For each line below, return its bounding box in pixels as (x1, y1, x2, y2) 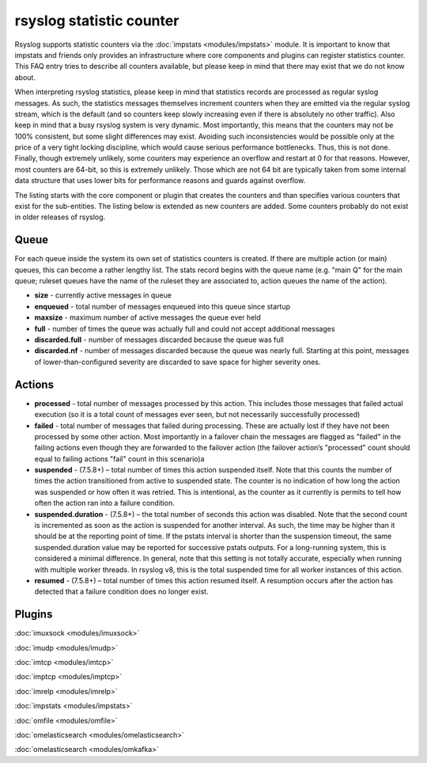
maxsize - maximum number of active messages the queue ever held (34, 313, 261, 322)
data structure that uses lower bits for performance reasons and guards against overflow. (14, 176, 306, 185)
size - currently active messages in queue (34, 290, 172, 300)
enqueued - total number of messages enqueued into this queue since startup (34, 302, 290, 311)
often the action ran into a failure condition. (34, 499, 176, 508)
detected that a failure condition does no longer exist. (34, 586, 209, 597)
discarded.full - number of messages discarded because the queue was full (34, 335, 284, 344)
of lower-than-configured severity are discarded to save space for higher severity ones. (34, 357, 321, 366)
